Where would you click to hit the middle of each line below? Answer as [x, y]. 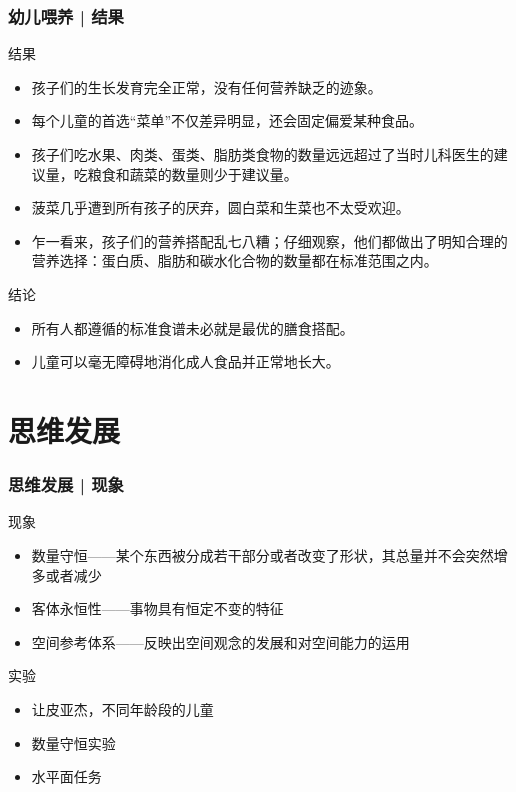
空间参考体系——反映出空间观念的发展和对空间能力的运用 [220, 641]
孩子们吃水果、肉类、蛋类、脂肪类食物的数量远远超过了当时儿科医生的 [262, 154]
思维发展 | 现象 [66, 484]
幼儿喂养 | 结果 [66, 15]
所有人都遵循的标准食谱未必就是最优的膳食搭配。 [192, 327]
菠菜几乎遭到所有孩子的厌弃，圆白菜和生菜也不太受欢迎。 [220, 207]
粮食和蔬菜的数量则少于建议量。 [192, 173]
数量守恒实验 [73, 742]
